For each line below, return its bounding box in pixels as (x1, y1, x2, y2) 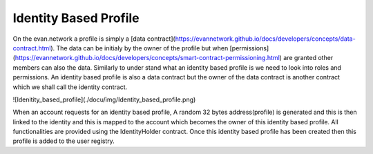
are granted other (283, 54, 334, 62)
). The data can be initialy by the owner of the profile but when (50, 44, 229, 52)
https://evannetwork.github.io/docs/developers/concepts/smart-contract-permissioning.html (15, 54, 280, 62)
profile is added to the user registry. (12, 137, 115, 145)
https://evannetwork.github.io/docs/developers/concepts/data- (175, 35, 356, 43)
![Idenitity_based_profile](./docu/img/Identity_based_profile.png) (12, 95, 196, 104)
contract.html (12, 44, 51, 52)
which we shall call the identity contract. (12, 83, 128, 91)
